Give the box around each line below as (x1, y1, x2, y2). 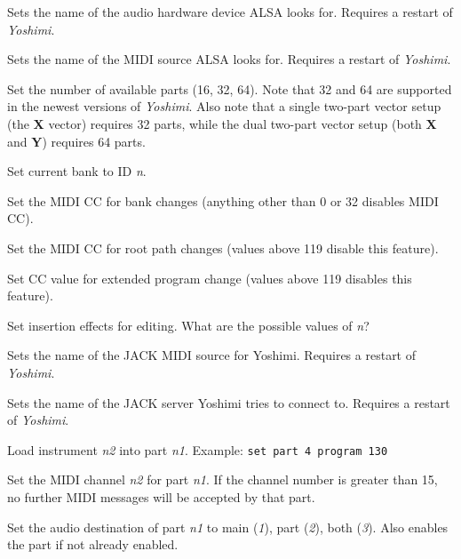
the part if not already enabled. (7, 535, 179, 554)
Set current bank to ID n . (7, 162, 147, 180)
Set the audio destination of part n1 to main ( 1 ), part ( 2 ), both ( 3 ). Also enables (7, 517, 449, 536)
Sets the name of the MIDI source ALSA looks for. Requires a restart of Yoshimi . (7, 50, 451, 68)
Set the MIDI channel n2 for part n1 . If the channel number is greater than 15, (7, 470, 438, 489)
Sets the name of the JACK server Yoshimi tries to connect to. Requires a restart (7, 393, 450, 411)
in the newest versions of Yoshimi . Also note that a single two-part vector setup (7, 97, 441, 116)
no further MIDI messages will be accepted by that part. (7, 487, 315, 506)
